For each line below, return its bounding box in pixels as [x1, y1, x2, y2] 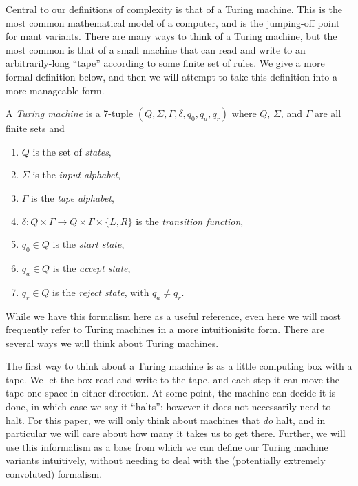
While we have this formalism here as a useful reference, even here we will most [6, 308, 341, 323]
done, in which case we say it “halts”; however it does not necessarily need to [6, 399, 331, 414]
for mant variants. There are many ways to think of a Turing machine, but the [6, 29, 337, 43]
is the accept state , [52, 260, 131, 275]
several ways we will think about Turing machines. [6, 335, 219, 350]
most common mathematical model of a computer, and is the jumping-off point [6, 15, 340, 30]
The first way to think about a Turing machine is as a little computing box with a [6, 359, 352, 373]
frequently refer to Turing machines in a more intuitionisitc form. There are [6, 322, 324, 337]
